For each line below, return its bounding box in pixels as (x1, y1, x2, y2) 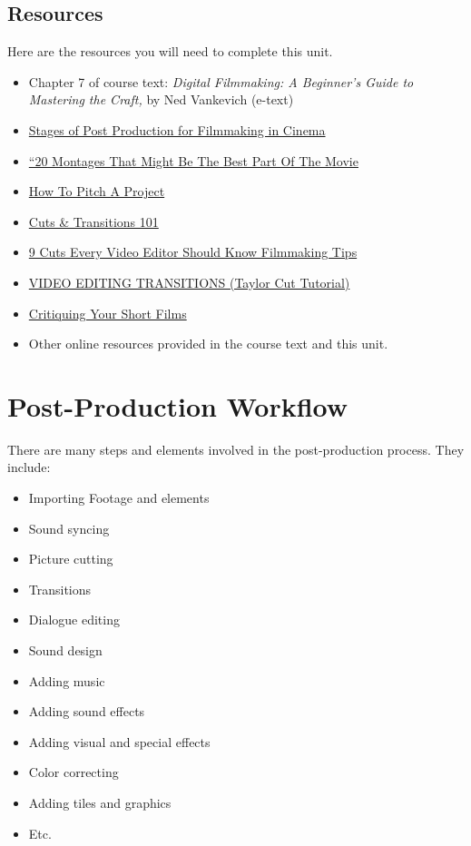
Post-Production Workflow (7, 387, 348, 424)
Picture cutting (28, 549, 113, 568)
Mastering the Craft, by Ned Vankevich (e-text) (28, 90, 294, 109)
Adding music (28, 671, 105, 690)
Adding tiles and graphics (28, 792, 172, 812)
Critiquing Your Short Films (28, 303, 187, 322)
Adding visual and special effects (28, 732, 211, 751)
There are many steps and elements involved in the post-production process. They (7, 439, 465, 458)
